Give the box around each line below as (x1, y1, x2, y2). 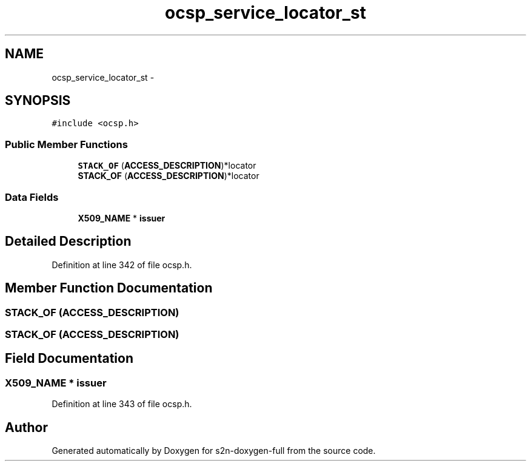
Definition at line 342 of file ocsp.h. (52, 259, 192, 270)
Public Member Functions (5, 138, 128, 150)
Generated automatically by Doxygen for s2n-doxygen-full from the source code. (52, 445, 376, 456)
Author (5, 419, 48, 435)
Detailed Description (5, 234, 132, 249)
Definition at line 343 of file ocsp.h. (52, 399, 192, 410)
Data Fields (5, 191, 59, 203)
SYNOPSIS (5, 93, 71, 109)
